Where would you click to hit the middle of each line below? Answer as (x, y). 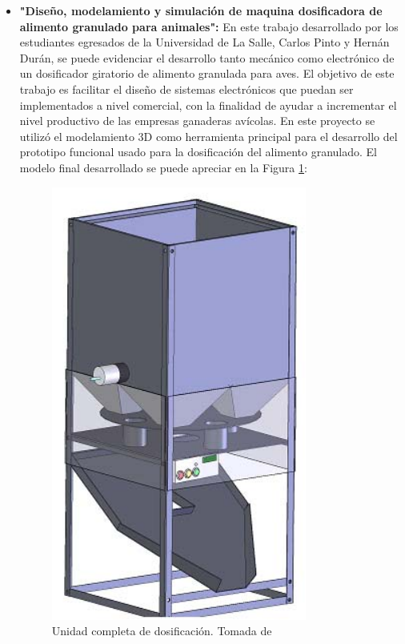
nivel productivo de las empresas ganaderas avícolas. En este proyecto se (197, 121)
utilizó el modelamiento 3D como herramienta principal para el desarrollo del (209, 136)
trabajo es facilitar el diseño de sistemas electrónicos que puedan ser (186, 89)
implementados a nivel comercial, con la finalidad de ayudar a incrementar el (208, 105)
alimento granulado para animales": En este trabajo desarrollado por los (209, 26)
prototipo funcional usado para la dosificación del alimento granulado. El (198, 152)
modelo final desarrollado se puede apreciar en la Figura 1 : (163, 167)
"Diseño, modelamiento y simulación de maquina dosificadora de (201, 10)
